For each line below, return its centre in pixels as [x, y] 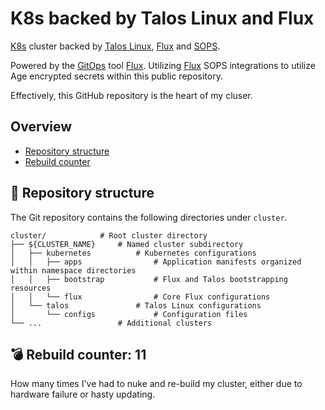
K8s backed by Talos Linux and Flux [162, 18]
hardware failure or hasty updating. [83, 394]
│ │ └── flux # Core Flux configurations [140, 297]
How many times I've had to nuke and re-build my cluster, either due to [156, 384]
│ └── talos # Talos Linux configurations [136, 305]
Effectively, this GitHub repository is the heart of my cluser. [131, 95]
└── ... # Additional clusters [111, 323]
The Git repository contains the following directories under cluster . [149, 217]
